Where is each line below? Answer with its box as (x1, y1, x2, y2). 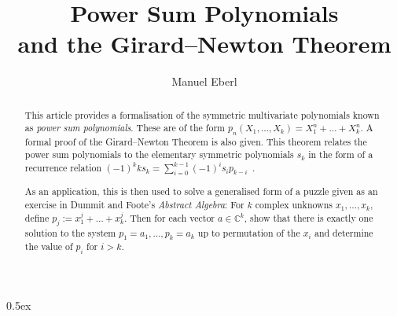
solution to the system (24, 226, 116, 239)
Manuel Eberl (171, 73, 237, 90)
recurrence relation (24, 161, 102, 175)
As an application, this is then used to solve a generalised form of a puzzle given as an (24, 185, 378, 198)
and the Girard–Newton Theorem (17, 28, 391, 60)
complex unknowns (255, 197, 333, 211)
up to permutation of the (197, 226, 300, 239)
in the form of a (308, 148, 373, 161)
